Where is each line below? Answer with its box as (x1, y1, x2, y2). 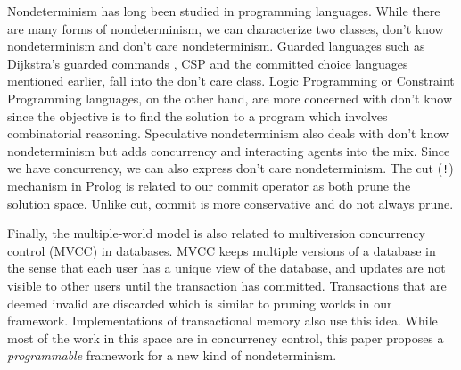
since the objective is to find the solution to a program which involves (7, 106, 388, 125)
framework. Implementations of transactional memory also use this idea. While (7, 311, 438, 330)
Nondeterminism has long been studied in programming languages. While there (7, 2, 440, 20)
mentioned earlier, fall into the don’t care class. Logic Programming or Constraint (7, 71, 455, 90)
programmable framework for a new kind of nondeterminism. (7, 346, 337, 365)
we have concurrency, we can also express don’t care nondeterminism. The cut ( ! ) (7, 159, 454, 177)
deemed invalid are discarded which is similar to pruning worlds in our (7, 293, 392, 312)
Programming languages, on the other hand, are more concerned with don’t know (7, 88, 453, 107)
